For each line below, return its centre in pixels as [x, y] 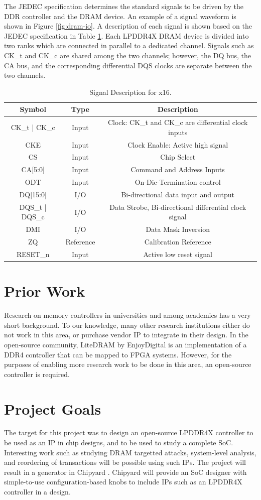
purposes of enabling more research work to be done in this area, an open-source [128, 364]
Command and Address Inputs [178, 169]
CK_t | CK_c [33, 127]
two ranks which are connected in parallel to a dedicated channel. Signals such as [129, 45]
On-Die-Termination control [178, 182]
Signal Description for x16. [130, 92]
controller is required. [37, 374]
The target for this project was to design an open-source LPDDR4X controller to [129, 432]
